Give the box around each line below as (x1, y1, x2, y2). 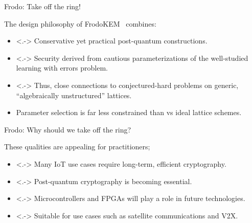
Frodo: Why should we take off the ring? (4, 124, 131, 135)
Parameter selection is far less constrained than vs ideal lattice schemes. (16, 107, 242, 118)
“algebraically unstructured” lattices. (16, 90, 132, 100)
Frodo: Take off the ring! (4, 1, 81, 11)
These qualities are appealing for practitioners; (4, 141, 150, 152)
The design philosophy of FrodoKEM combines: (4, 18, 156, 29)
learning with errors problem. (16, 62, 108, 73)
